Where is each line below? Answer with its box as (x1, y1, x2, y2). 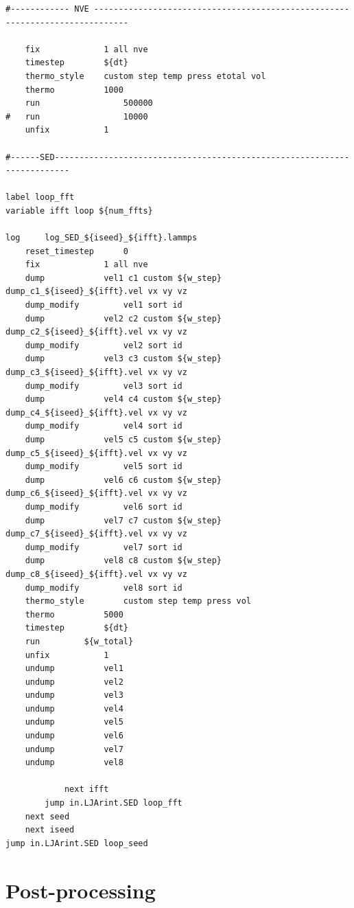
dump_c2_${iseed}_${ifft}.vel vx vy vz (5, 327, 187, 337)
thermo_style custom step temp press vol (25, 596, 251, 606)
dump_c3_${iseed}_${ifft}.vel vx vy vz (5, 367, 187, 378)
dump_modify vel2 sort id (25, 340, 182, 350)
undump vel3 (25, 690, 123, 701)
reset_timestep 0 (25, 246, 128, 256)
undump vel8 (25, 758, 123, 768)
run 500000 (25, 98, 153, 109)
